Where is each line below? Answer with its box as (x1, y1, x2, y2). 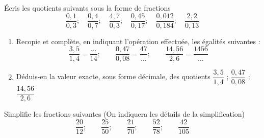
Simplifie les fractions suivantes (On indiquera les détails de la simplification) (4, 109, 245, 119)
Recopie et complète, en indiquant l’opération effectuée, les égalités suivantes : (16, 36, 260, 46)
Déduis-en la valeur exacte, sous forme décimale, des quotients (16, 71, 210, 82)
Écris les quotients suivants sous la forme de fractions (4, 3, 171, 13)
